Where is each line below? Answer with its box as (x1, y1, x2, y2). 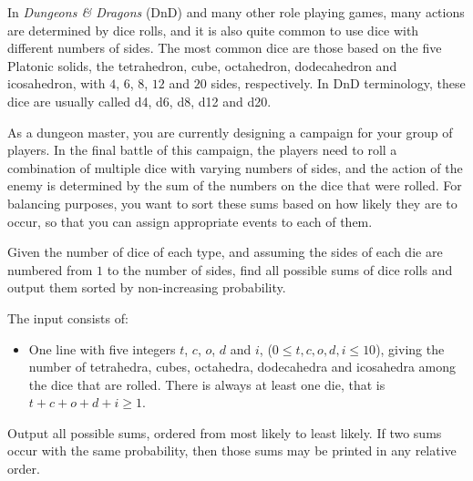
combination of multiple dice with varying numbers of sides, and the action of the (7, 158, 463, 177)
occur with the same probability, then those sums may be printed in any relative (7, 441, 457, 460)
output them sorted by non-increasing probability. (7, 278, 286, 297)
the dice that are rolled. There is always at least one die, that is (28, 374, 386, 394)
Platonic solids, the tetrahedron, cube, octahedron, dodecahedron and (7, 56, 397, 75)
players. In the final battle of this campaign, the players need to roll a (7, 140, 397, 159)
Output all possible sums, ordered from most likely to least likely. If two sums (7, 423, 442, 442)
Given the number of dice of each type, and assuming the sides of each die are (7, 242, 443, 261)
